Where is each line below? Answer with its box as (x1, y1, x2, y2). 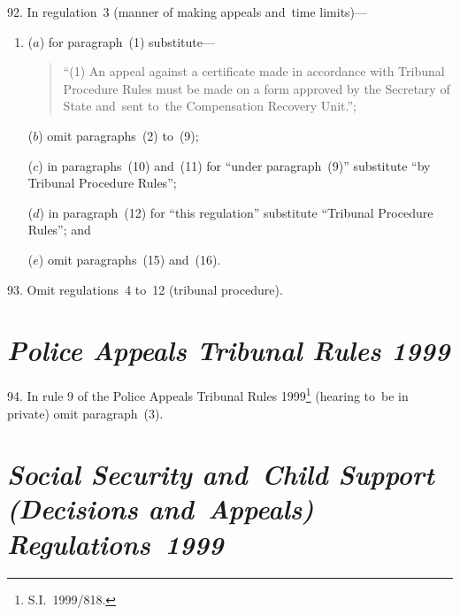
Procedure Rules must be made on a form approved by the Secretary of (63, 79, 450, 97)
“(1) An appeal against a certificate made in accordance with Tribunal (63, 62, 445, 81)
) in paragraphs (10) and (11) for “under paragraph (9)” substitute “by (38, 156, 431, 174)
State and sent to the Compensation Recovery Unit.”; (63, 96, 356, 115)
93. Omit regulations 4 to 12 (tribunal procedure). (7, 280, 283, 298)
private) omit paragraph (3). (7, 404, 164, 422)
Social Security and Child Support (7, 456, 434, 493)
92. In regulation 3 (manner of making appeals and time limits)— (7, 3, 368, 20)
